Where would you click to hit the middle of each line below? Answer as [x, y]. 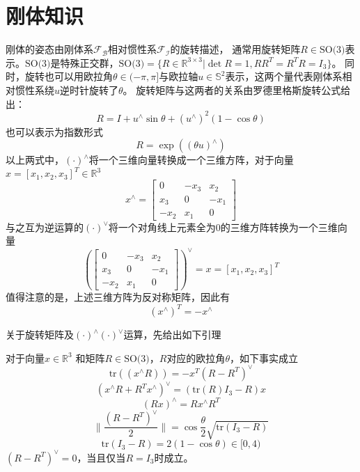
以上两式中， [35, 160]
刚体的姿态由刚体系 [49, 49]
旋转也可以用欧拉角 [69, 76]
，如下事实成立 [264, 357]
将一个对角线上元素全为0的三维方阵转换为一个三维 [223, 227]
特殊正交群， [89, 62]
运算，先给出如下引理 [172, 335]
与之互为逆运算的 [45, 227]
